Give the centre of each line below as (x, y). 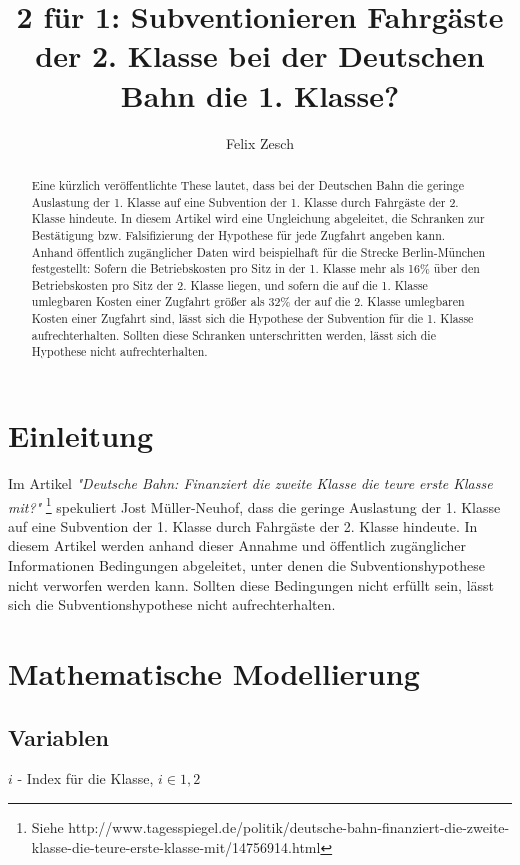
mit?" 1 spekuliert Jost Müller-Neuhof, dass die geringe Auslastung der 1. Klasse (254, 505)
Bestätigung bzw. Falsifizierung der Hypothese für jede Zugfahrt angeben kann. (238, 234)
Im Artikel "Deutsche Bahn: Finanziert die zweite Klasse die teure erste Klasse (250, 483)
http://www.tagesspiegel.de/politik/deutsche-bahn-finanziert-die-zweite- (289, 827)
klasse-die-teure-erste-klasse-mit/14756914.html (176, 846)
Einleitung (81, 435)
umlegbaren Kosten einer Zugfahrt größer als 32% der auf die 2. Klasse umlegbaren (248, 301)
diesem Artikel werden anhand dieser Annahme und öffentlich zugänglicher (237, 545)
